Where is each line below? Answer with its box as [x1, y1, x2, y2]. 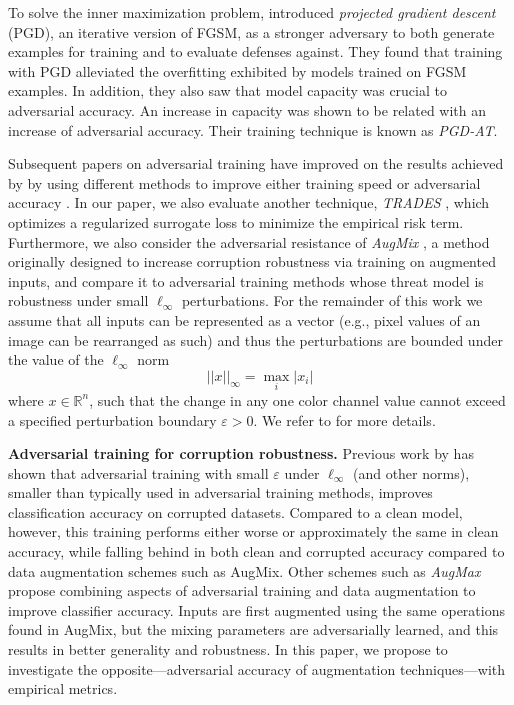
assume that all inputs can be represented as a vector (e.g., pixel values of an [8, 309, 481, 330]
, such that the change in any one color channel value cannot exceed [89, 389, 506, 410]
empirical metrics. [8, 678, 118, 699]
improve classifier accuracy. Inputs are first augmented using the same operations [8, 599, 505, 620]
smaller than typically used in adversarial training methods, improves [8, 482, 433, 503]
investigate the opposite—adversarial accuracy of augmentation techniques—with [8, 658, 506, 679]
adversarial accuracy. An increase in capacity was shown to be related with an [8, 99, 487, 120]
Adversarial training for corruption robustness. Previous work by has [8, 443, 474, 464]
